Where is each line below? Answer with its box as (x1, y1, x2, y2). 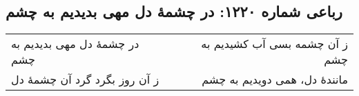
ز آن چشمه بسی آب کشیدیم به (201, 36, 348, 52)
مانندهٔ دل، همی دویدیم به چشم (202, 71, 348, 88)
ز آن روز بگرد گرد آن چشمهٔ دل (11, 71, 159, 88)
